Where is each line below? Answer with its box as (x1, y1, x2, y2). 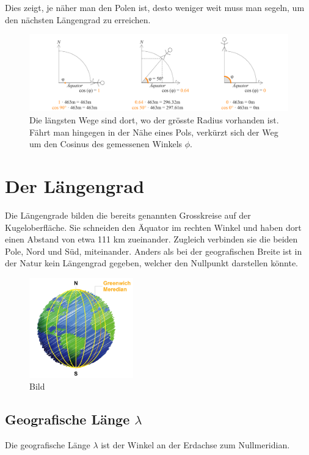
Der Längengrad (5, 173, 145, 198)
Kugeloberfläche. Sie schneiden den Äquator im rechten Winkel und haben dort (5, 220, 302, 233)
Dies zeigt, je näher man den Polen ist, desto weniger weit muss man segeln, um (5, 1, 305, 13)
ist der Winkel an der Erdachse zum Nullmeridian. (101, 439, 290, 451)
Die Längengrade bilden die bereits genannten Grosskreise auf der (5, 208, 251, 221)
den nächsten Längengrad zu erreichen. (5, 13, 151, 26)
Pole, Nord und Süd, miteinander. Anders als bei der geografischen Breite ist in (5, 244, 302, 257)
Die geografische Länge (5, 439, 90, 451)
